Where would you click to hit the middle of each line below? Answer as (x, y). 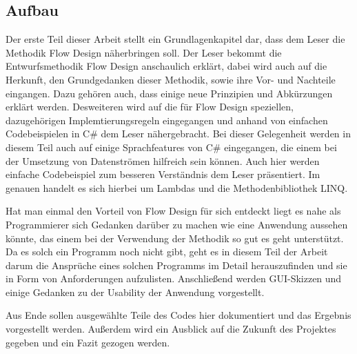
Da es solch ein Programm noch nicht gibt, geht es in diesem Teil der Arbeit (167, 252)
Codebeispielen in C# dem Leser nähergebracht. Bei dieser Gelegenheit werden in (178, 134)
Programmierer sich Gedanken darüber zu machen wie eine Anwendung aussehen (177, 224)
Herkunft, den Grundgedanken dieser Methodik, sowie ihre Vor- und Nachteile (171, 79)
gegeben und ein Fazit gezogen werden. (88, 342)
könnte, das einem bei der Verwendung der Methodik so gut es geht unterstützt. (175, 238)
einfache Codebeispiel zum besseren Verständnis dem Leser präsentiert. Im (163, 174)
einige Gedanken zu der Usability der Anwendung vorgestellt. (135, 292)
